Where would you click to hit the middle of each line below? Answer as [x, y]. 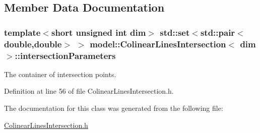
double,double [33, 44]
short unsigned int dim [99, 32]
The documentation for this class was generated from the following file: [114, 108]
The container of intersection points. [60, 74]
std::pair [218, 32]
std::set [175, 32]
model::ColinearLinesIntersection [158, 44]
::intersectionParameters [65, 55]
